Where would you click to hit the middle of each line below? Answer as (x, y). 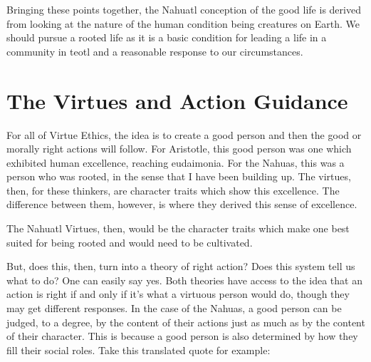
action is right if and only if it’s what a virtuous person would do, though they (178, 294)
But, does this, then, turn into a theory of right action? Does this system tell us (181, 266)
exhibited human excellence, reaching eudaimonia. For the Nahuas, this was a (176, 162)
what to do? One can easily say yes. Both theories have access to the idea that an (184, 280)
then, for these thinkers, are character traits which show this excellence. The (173, 190)
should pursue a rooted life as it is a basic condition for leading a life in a (167, 37)
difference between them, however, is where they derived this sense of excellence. (182, 204)
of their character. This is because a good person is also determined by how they (182, 336)
